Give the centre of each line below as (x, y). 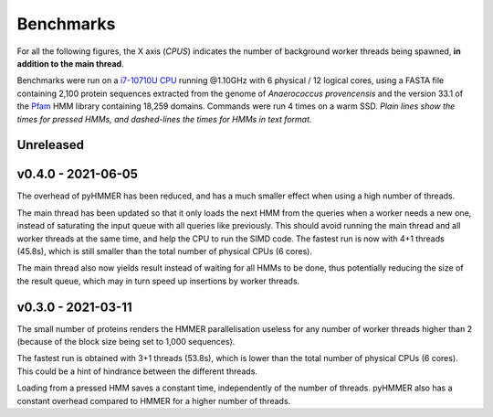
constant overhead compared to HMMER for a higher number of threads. (154, 401)
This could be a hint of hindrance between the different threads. (137, 371)
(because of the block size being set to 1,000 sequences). (126, 342)
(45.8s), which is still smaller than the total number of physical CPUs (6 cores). (164, 251)
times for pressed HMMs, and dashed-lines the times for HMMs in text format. (164, 119)
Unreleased (51, 145)
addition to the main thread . (70, 63)
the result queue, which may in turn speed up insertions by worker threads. (158, 281)
